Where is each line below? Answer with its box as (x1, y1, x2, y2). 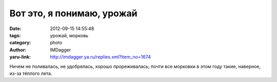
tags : (9, 32, 21, 38)
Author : (9, 46, 27, 53)
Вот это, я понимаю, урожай (9, 8, 138, 19)
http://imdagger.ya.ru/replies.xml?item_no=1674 (50, 54, 151, 60)
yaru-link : (9, 54, 31, 60)
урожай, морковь (50, 32, 89, 38)
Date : (9, 25, 22, 32)
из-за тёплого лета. (9, 70, 52, 76)
